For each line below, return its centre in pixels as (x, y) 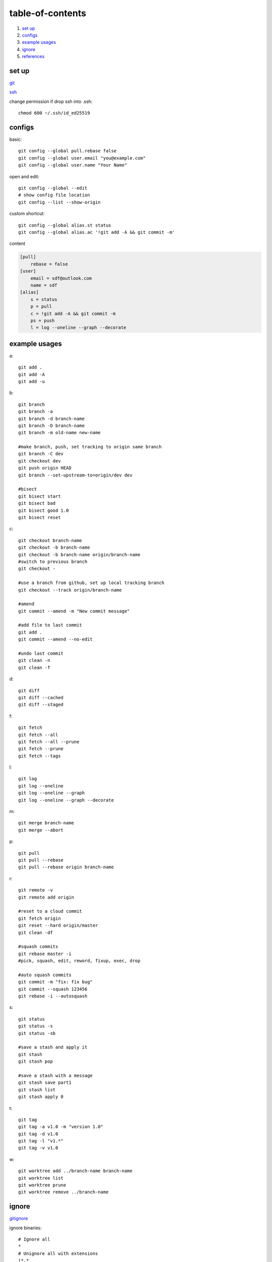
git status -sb (37, 1033)
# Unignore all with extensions (58, 1253)
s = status (44, 299)
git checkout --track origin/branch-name (70, 590)
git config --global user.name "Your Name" (73, 165)
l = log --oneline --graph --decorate (78, 328)
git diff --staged (41, 705)
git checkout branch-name (50, 540)
